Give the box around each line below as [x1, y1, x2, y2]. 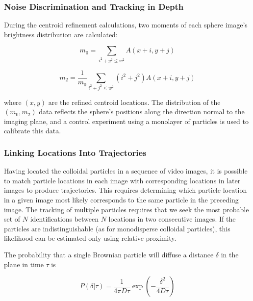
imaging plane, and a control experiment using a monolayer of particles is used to [4, 116, 249, 126]
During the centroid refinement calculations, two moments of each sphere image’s [4, 20, 248, 30]
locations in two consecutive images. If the [108, 214, 236, 224]
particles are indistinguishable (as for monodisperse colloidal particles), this [4, 223, 230, 233]
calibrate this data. [4, 125, 61, 136]
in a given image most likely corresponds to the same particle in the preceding [4, 195, 239, 205]
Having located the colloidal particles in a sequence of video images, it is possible [4, 166, 248, 176]
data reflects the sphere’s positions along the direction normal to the [39, 106, 245, 117]
